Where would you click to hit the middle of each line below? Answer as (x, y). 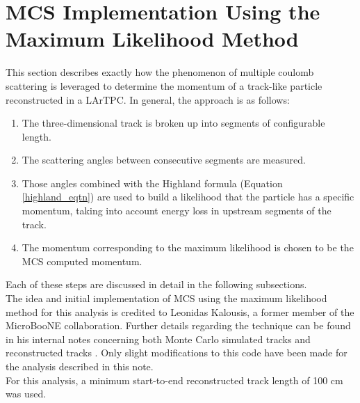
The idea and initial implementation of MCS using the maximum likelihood (166, 298)
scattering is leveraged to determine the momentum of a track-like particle (164, 85)
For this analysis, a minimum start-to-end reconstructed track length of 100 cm (174, 380)
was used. (26, 394)
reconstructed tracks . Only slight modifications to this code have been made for (177, 353)
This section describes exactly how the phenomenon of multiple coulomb (160, 72)
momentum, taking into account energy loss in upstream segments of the (177, 211)
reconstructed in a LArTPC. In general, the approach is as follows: (148, 99)
